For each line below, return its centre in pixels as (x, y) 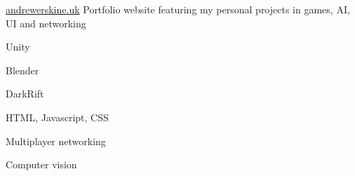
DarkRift (25, 94)
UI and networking (46, 23)
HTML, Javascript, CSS (57, 117)
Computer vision (41, 164)
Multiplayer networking (56, 141)
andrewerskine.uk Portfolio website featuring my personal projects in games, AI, (178, 9)
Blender (22, 70)
